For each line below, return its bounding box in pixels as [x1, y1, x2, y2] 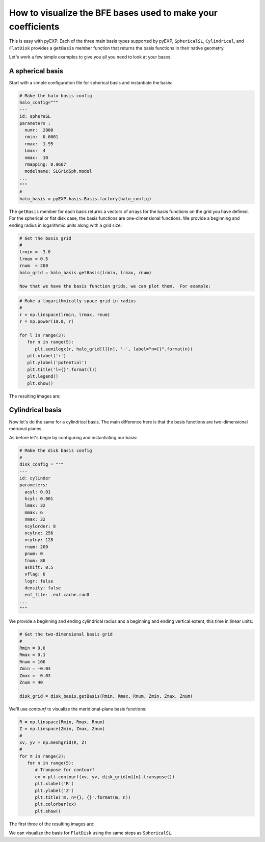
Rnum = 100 [19, 659, 46, 664]
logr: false [25, 578, 53, 584]
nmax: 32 [25, 517, 46, 522]
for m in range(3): [19, 753, 66, 759]
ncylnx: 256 [25, 530, 53, 536]
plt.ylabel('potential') [27, 360, 87, 366]
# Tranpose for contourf [35, 767, 95, 773]
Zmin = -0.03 [19, 666, 51, 672]
